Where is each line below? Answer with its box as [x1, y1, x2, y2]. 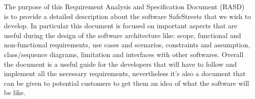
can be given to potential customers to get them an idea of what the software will [4, 78, 249, 88]
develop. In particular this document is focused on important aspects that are [4, 20, 237, 31]
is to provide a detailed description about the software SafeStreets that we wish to [4, 11, 251, 21]
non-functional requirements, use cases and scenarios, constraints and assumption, [4, 40, 250, 50]
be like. [4, 87, 25, 98]
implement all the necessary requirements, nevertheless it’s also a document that [4, 68, 246, 79]
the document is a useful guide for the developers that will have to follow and [4, 59, 237, 69]
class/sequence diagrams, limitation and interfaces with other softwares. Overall [4, 49, 244, 59]
